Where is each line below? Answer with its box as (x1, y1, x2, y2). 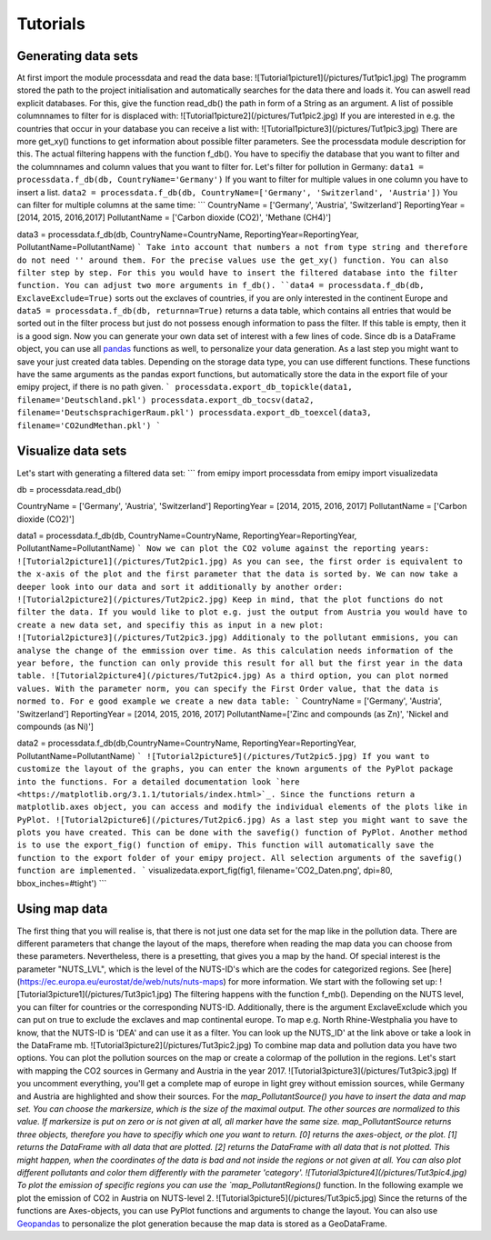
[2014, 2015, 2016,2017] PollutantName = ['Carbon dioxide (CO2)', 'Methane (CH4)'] (16, 212, 332, 223)
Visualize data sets (16, 444, 127, 459)
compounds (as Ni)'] (16, 721, 95, 732)
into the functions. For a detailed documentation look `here (16, 776, 300, 786)
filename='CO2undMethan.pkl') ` (16, 420, 161, 431)
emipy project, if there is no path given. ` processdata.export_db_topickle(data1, (16, 382, 354, 393)
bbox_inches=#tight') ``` (16, 877, 107, 888)
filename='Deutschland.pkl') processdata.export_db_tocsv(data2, (16, 395, 315, 405)
